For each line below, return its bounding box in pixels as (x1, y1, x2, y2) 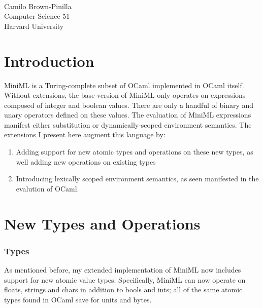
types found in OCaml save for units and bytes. (4, 294, 152, 304)
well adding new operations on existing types (16, 156, 156, 167)
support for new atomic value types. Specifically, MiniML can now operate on (4, 274, 246, 285)
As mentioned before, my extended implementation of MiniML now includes (4, 264, 241, 275)
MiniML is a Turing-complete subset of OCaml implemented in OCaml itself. (4, 80, 244, 90)
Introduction (4, 50, 94, 71)
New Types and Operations (4, 213, 201, 234)
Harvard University (4, 20, 64, 31)
